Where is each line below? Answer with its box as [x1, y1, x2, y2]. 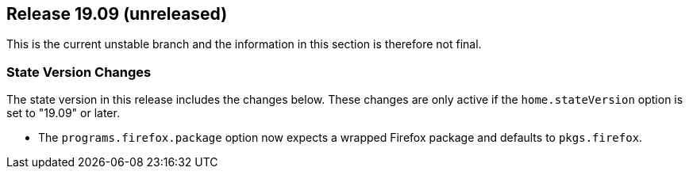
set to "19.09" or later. [6, 106, 120, 120]
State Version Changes [6, 63, 152, 80]
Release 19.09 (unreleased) [6, 4, 228, 24]
